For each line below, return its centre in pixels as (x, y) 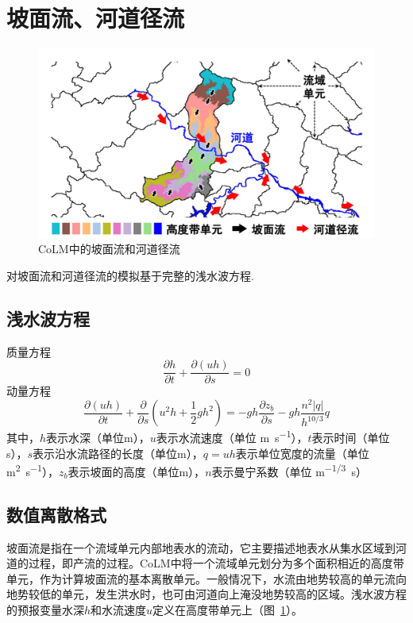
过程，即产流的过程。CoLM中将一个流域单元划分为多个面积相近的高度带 (216, 563)
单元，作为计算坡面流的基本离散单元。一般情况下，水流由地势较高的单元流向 (206, 578)
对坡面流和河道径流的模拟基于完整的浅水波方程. (130, 275)
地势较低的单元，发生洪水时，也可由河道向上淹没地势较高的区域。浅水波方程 (206, 594)
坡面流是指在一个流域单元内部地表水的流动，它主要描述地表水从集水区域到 (201, 547)
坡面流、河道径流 (96, 18)
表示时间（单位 (351, 438)
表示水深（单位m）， (98, 438)
